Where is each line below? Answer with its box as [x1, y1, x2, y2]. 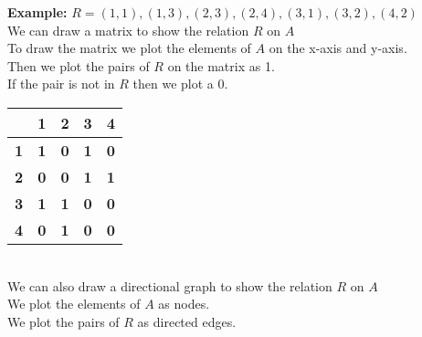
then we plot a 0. [132, 74, 228, 93]
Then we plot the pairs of [7, 56, 150, 75]
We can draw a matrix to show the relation [7, 20, 249, 39]
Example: [7, 3, 68, 21]
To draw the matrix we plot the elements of [7, 38, 251, 58]
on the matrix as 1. [167, 56, 275, 75]
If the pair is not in [7, 74, 115, 93]
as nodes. [158, 294, 210, 313]
